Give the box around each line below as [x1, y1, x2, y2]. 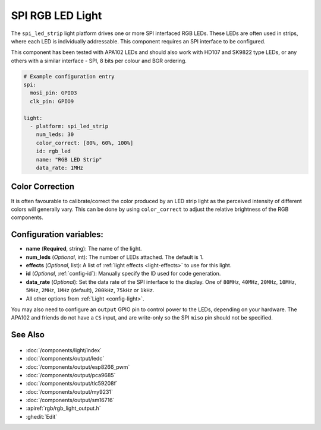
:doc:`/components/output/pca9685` [26, 371, 116, 378]
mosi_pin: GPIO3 [30, 90, 77, 96]
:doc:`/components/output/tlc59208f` [26, 380, 118, 387]
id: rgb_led [36, 148, 71, 154]
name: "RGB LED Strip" [36, 156, 102, 163]
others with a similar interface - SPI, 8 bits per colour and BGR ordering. [11, 57, 187, 64]
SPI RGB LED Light [11, 9, 102, 22]
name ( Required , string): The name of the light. [26, 245, 142, 252]
